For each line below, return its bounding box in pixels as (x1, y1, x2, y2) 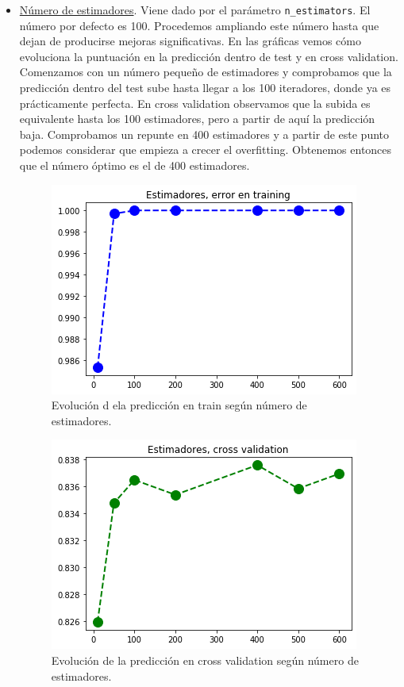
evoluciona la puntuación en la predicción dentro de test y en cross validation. (19, 48, 398, 64)
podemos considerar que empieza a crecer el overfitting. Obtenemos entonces (19, 141, 392, 158)
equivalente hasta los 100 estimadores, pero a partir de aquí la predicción (19, 110, 375, 127)
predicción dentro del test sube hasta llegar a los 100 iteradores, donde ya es (19, 79, 391, 96)
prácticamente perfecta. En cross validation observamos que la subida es (19, 94, 371, 111)
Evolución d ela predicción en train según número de (51, 397, 307, 413)
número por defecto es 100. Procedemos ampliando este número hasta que (19, 17, 379, 33)
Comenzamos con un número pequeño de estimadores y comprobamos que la (19, 63, 392, 80)
